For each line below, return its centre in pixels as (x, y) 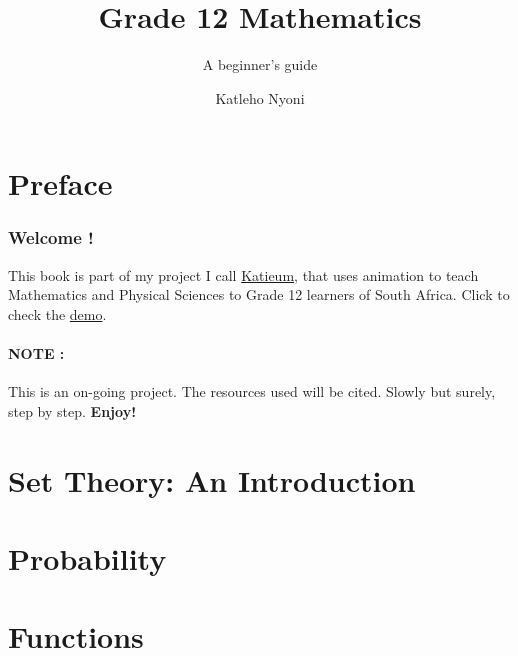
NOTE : (36, 353)
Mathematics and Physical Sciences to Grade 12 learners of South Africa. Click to (259, 294)
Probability (87, 558)
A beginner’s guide (260, 64)
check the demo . (57, 313)
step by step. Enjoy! (72, 410)
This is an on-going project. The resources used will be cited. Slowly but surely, (252, 391)
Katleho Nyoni (260, 97)
